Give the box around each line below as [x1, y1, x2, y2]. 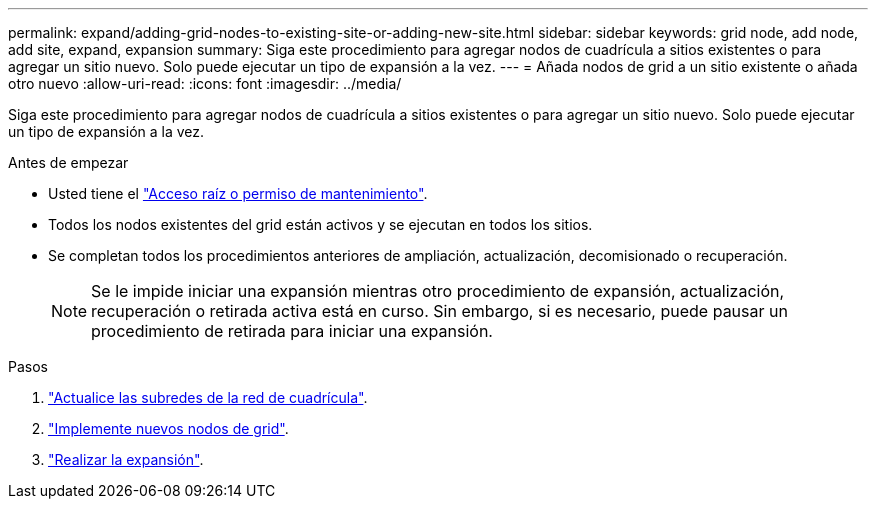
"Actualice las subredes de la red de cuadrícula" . [48, 389, 368, 406]
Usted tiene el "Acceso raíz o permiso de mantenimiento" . [48, 185, 428, 202]
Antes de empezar [8, 154, 129, 171]
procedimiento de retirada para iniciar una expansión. [91, 321, 493, 341]
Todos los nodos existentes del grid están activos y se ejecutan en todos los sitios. [48, 216, 593, 233]
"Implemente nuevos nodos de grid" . [48, 420, 289, 437]
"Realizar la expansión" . [48, 451, 204, 468]
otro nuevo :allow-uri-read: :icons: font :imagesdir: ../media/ [8, 75, 402, 92]
